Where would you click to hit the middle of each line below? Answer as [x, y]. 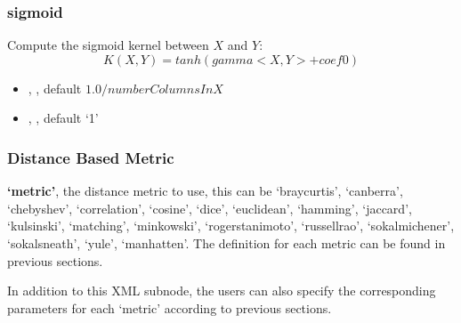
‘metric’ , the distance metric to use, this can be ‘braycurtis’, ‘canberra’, [205, 191]
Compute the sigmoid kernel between [108, 45]
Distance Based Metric [91, 157]
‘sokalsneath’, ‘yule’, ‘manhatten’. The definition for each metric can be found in [226, 243]
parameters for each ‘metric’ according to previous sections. [170, 307]
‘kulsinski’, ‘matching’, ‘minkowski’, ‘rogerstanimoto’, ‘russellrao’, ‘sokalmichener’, [231, 226]
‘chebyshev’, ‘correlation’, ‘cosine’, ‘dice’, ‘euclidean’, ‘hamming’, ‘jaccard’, [210, 208]
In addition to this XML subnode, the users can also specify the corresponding [222, 291]
